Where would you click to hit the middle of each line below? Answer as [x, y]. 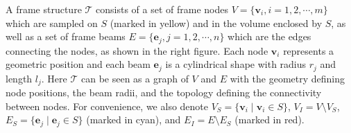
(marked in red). [269, 119]
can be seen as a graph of [135, 78]
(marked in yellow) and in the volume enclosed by [216, 23]
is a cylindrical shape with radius [236, 64]
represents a [309, 50]
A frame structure [44, 9]
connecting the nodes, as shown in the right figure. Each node [137, 50]
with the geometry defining [288, 78]
